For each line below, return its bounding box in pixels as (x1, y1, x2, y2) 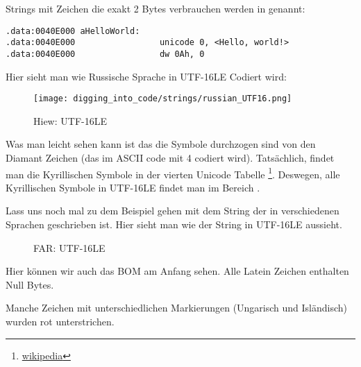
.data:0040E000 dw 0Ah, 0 (6, 49, 205, 59)
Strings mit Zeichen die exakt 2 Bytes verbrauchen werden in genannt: (6, 1, 305, 15)
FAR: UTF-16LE (33, 240, 106, 255)
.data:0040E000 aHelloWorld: (6, 26, 140, 36)
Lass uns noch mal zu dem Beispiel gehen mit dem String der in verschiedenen (6, 203, 339, 218)
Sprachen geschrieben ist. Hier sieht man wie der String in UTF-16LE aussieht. (6, 217, 342, 232)
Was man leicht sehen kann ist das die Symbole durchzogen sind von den (6, 137, 316, 151)
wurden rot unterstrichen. (6, 314, 115, 328)
